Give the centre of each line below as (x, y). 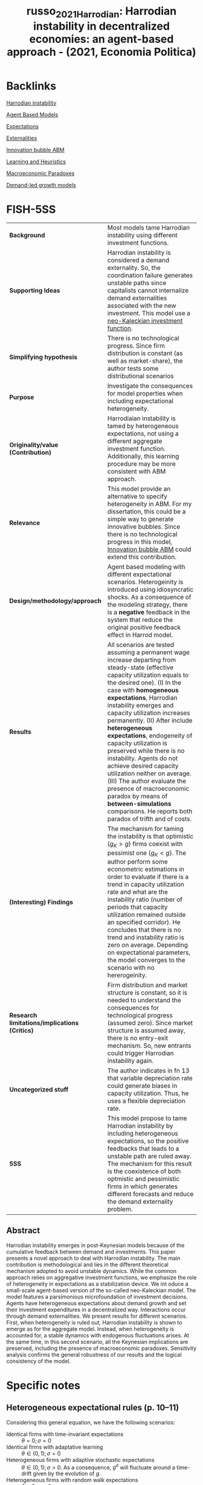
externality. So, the (134, 268)
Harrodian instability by (140, 1126)
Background (27, 236)
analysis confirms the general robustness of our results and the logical (94, 1354)
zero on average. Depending (148, 945)
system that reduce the (140, 620)
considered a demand (138, 260)
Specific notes (43, 1385)
